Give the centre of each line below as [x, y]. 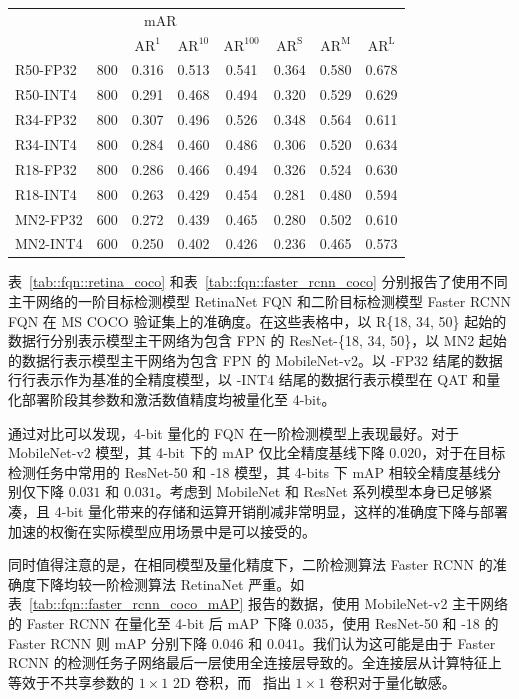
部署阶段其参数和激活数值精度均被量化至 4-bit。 [178, 399]
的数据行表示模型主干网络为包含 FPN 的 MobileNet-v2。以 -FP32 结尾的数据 [255, 359]
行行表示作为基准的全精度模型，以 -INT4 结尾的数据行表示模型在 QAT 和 [247, 379]
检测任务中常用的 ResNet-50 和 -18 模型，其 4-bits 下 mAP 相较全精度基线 [247, 471]
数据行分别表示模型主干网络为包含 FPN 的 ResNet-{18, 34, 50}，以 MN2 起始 [257, 340]
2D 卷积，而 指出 [231, 681]
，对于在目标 [463, 452]
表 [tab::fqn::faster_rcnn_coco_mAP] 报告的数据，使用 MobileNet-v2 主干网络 [258, 603]
